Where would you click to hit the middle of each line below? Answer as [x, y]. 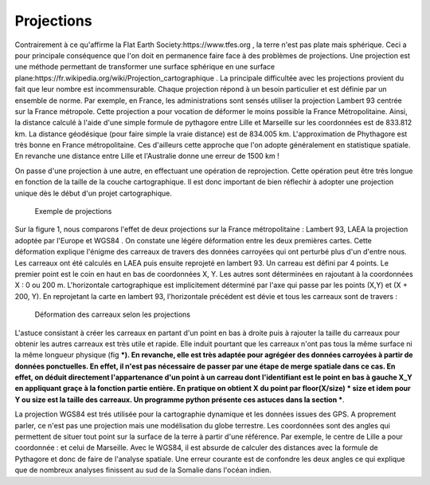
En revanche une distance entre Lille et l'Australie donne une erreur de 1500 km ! [147, 156]
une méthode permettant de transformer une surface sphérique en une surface [145, 67]
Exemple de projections [73, 211]
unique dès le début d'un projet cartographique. [94, 193]
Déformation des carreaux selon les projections [113, 314]
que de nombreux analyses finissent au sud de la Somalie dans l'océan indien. [143, 470]
